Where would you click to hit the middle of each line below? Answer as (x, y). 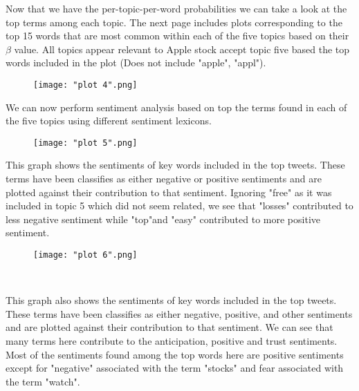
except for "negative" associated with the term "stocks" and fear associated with (175, 368)
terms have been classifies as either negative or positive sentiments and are (164, 179)
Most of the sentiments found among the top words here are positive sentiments (175, 354)
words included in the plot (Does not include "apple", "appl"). (136, 63)
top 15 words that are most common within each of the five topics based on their (177, 36)
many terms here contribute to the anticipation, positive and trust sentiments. (172, 341)
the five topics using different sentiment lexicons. (109, 121)
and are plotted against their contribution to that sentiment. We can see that (169, 327)
